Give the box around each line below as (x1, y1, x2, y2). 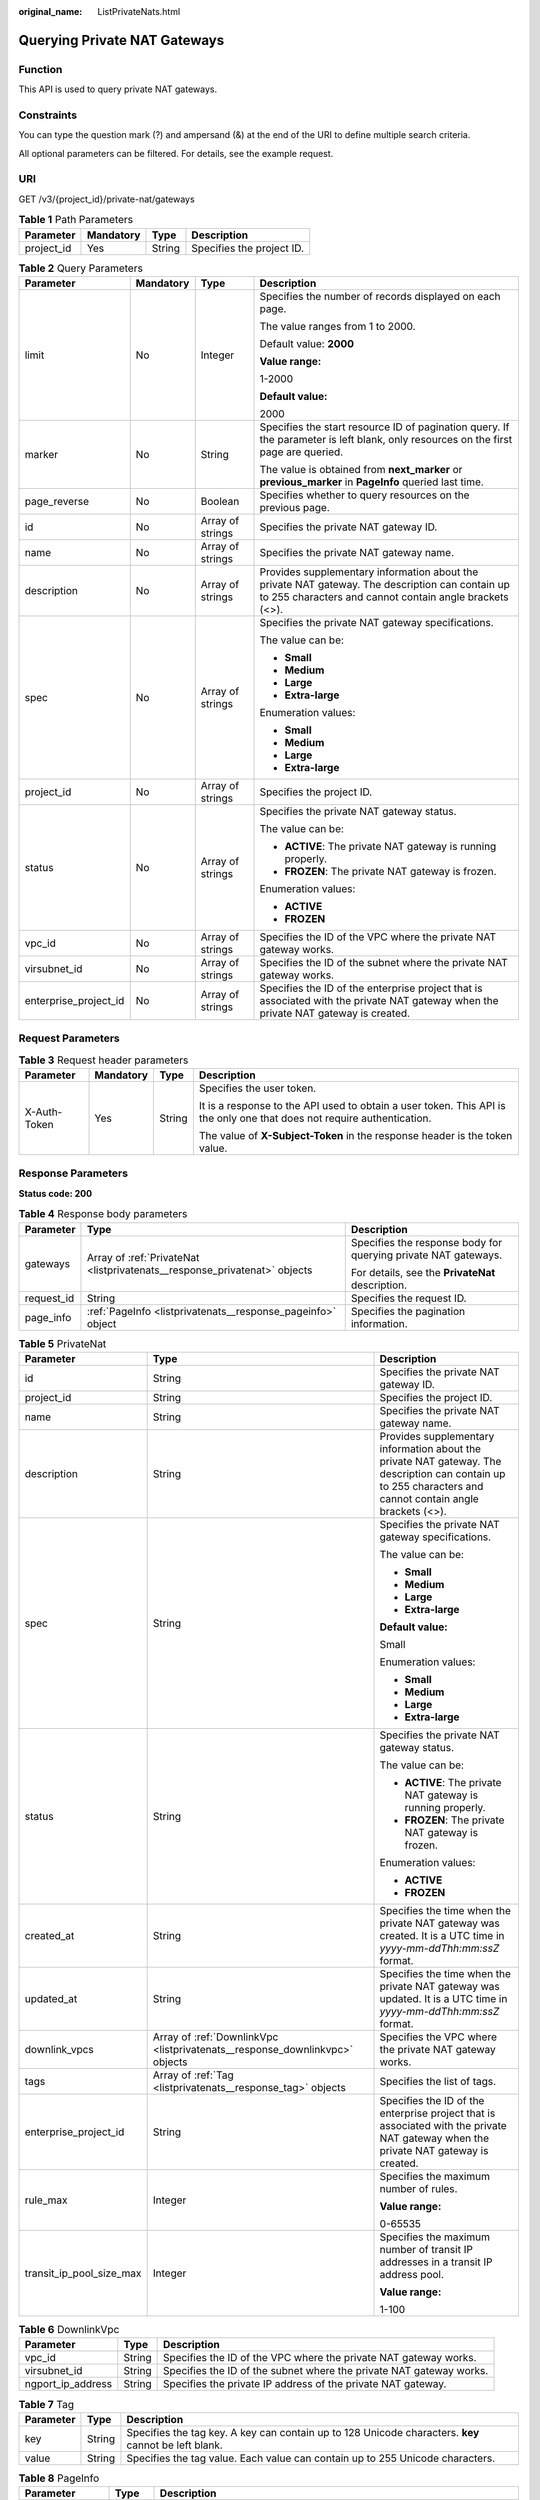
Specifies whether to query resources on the (259, 488, 470, 502)
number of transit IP (379, 2242, 474, 2256)
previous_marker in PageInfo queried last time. (259, 475, 484, 489)
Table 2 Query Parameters (18, 261, 144, 275)
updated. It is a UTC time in (379, 1991, 508, 2005)
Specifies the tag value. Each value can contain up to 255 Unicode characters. (126, 2451, 495, 2465)
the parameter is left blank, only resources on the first (259, 432, 513, 446)
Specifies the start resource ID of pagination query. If (259, 420, 510, 434)
